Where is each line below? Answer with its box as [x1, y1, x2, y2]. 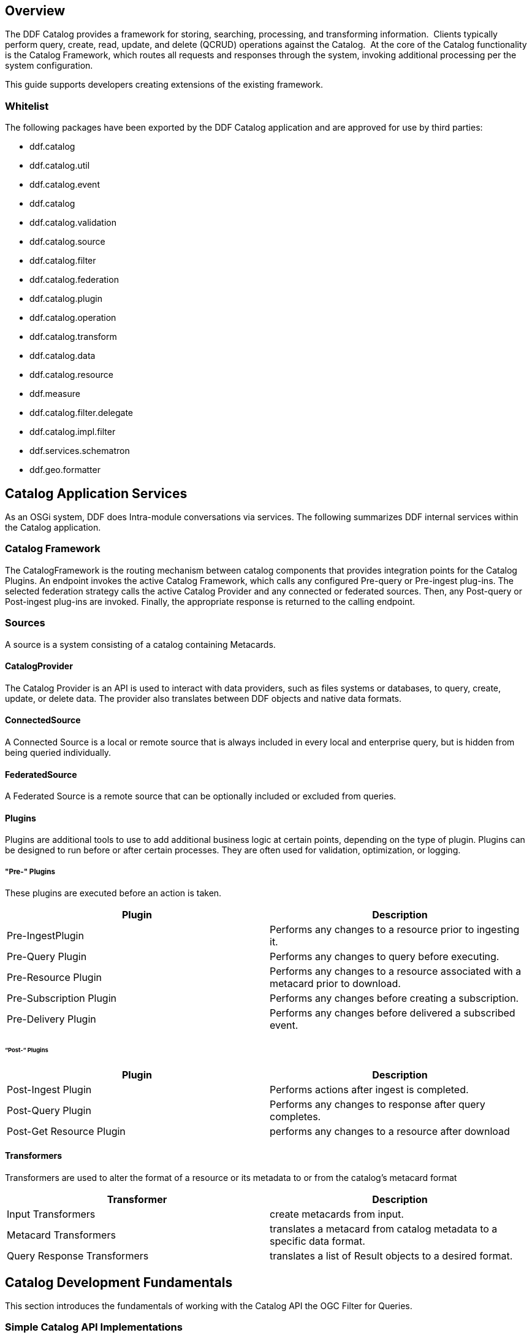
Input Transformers [7, 1208, 96, 1221]
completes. [270, 1110, 321, 1123]
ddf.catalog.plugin [29, 293, 102, 304]
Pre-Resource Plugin [7, 971, 102, 984]
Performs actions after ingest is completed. [270, 1083, 469, 1096]
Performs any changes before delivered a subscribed [270, 1007, 515, 1020]
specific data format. [270, 1235, 365, 1248]
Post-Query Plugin [7, 1104, 91, 1117]
